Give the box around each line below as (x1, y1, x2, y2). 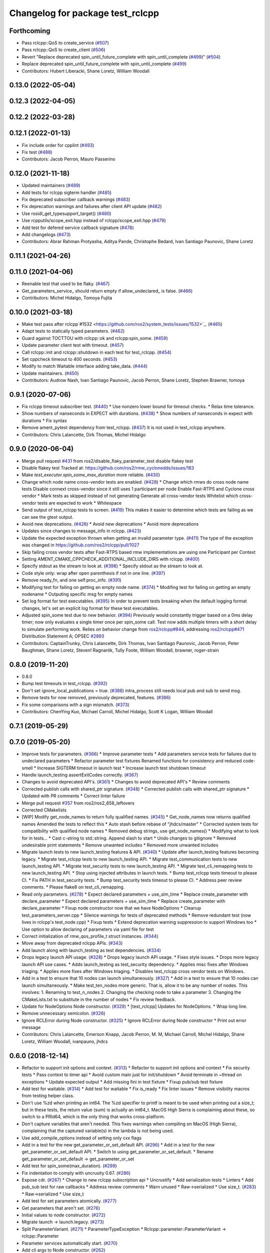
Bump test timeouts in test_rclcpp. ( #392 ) (21, 681, 107, 687)
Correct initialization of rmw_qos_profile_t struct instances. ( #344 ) (21, 933, 158, 939)
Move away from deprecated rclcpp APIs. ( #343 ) (21, 940, 123, 946)
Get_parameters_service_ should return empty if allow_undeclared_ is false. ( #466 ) (21, 288, 192, 294)
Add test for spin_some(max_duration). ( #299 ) (21, 1163, 117, 1169)
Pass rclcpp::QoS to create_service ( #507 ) (21, 40, 109, 46)
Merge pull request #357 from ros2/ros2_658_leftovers (21, 800, 134, 806)
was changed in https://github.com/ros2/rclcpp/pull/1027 (21, 542, 139, 548)
